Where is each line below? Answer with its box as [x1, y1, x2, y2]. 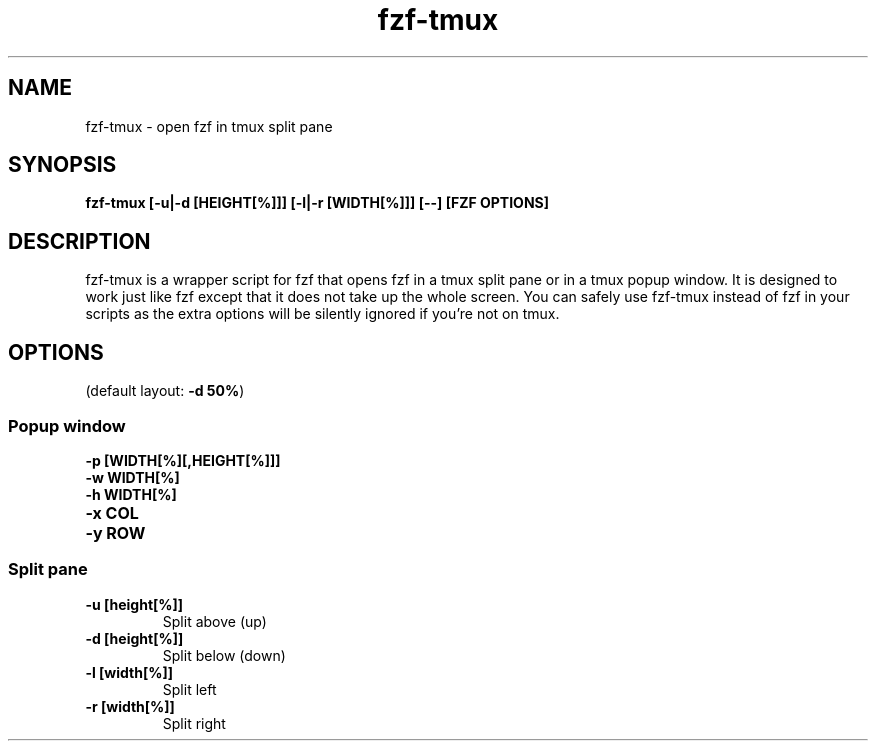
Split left [162, 680, 217, 698]
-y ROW [85, 522, 146, 543]
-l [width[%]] [85, 663, 173, 681]
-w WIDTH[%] [85, 468, 180, 486]
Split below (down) [162, 646, 286, 664]
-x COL [85, 502, 139, 523]
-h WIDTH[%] [85, 485, 177, 503]
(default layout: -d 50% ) [85, 382, 245, 400]
